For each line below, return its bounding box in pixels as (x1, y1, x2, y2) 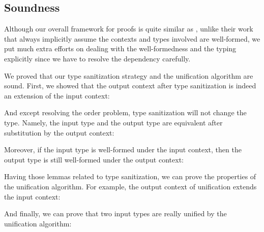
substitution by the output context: (4, 127, 114, 138)
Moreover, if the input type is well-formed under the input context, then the (4, 144, 242, 155)
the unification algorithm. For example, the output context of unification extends (4, 181, 257, 191)
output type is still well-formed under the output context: (4, 154, 184, 164)
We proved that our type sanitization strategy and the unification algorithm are (4, 70, 253, 81)
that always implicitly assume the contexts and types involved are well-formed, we (4, 33, 260, 44)
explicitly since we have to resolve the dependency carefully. (4, 53, 191, 63)
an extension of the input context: (4, 90, 110, 101)
